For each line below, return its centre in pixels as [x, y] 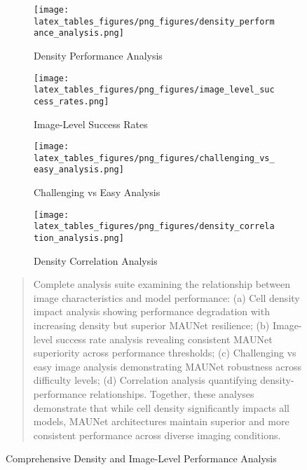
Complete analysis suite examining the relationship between [162, 284]
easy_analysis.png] [79, 170]
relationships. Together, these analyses [172, 394]
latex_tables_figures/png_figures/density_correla [154, 227]
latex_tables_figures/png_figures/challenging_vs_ [154, 158]
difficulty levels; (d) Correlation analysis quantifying [145, 380]
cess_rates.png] [71, 101]
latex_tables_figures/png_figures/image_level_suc [154, 90]
